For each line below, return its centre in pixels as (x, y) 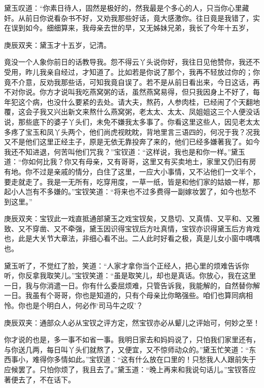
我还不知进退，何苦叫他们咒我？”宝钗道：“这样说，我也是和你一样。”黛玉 (125, 151)
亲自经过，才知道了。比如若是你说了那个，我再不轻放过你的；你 (153, 71)
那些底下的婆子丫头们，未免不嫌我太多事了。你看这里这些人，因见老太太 (139, 121)
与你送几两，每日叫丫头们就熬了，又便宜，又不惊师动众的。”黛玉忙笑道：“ (127, 349)
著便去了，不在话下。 (40, 379)
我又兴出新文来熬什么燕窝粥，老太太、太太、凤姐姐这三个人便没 (146, 112)
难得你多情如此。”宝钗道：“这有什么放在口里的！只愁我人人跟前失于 (144, 359)
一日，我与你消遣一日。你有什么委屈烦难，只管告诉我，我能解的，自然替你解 (132, 285)
